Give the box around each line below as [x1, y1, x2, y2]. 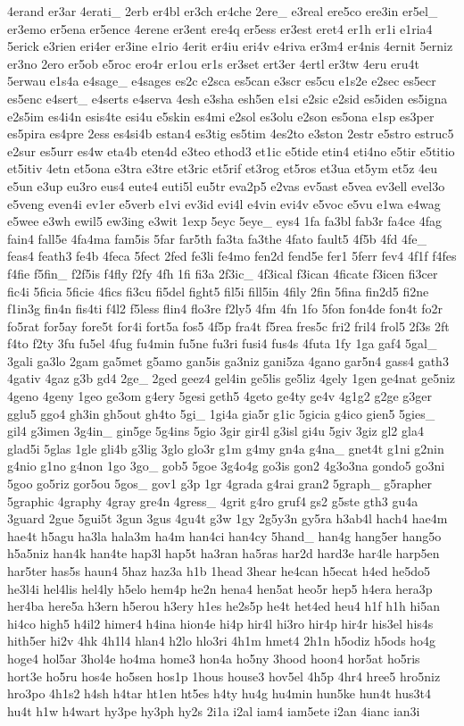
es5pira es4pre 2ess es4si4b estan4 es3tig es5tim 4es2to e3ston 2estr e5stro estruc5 [7, 124, 454, 143]
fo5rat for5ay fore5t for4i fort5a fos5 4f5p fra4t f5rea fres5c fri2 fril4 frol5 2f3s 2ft [7, 316, 450, 335]
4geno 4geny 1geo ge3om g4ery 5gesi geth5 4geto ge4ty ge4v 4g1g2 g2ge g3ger [7, 387, 433, 405]
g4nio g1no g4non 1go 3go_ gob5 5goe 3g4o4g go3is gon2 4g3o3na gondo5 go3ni [7, 456, 445, 475]
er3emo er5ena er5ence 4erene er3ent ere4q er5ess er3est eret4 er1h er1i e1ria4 [7, 19, 433, 38]
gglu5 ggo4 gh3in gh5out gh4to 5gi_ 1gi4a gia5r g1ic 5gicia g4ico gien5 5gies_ [7, 404, 435, 422]
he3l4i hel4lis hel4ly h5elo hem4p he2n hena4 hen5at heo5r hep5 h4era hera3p [7, 579, 433, 597]
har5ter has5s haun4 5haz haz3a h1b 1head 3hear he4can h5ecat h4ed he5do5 [7, 562, 430, 580]
